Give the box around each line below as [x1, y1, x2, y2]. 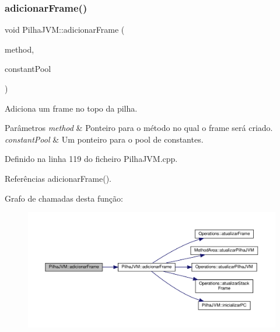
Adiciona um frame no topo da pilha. [5, 102, 138, 114]
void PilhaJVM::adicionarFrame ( [5, 23, 125, 36]
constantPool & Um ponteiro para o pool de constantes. [5, 133, 204, 145]
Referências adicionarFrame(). [5, 172, 111, 184]
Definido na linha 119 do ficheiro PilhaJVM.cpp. [5, 153, 178, 165]
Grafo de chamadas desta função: [5, 192, 123, 204]
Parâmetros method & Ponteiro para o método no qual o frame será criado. [5, 122, 273, 134]
